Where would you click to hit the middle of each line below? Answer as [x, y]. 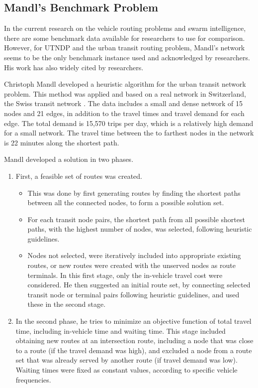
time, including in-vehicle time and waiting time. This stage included [121, 330]
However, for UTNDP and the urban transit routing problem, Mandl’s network [125, 48]
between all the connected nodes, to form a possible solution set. [126, 202]
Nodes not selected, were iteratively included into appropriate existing [134, 255]
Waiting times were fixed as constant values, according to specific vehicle [127, 370]
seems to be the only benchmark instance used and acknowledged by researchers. [127, 57]
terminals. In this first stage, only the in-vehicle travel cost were [125, 275]
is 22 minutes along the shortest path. [62, 142]
